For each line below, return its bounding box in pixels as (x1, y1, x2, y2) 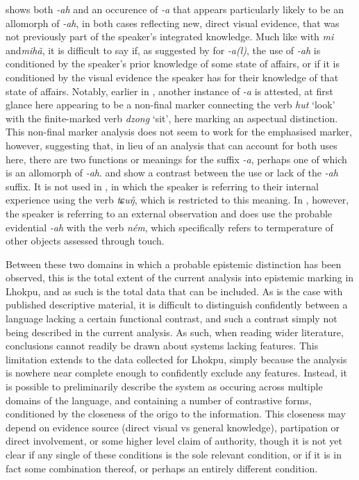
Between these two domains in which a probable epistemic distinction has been (6, 256, 342, 271)
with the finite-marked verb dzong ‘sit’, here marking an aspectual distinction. (6, 110, 338, 125)
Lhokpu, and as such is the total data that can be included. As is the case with (6, 283, 343, 298)
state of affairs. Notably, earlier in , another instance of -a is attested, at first (6, 83, 333, 98)
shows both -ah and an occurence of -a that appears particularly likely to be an (6, 2, 344, 16)
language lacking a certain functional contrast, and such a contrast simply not (6, 311, 337, 326)
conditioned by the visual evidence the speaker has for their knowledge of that (6, 69, 339, 84)
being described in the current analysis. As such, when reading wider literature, (6, 324, 344, 339)
